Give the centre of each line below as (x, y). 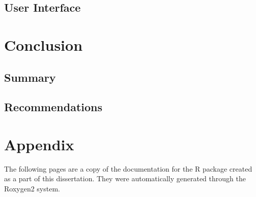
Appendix (39, 144)
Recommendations (53, 107)
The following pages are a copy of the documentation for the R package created (128, 168)
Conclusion (44, 44)
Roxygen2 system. (32, 189)
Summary (30, 77)
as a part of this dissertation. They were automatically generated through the (125, 178)
